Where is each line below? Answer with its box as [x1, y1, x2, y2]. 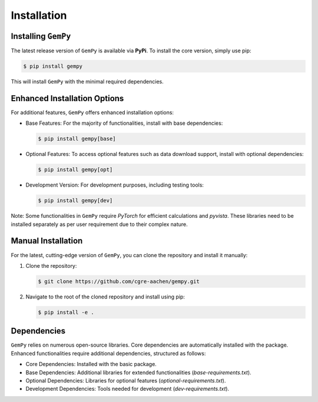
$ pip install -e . [38, 309, 94, 315]
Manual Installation [11, 236, 83, 246]
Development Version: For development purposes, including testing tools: [25, 181, 204, 188]
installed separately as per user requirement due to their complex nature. [11, 221, 188, 228]
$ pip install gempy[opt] [38, 167, 113, 173]
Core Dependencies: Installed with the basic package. [25, 361, 157, 368]
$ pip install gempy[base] [38, 135, 116, 142]
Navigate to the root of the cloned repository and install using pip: [25, 293, 185, 300]
